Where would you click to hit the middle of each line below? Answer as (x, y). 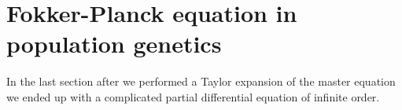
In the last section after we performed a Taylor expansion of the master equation (201, 81)
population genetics (114, 44)
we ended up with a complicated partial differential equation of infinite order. (193, 96)
